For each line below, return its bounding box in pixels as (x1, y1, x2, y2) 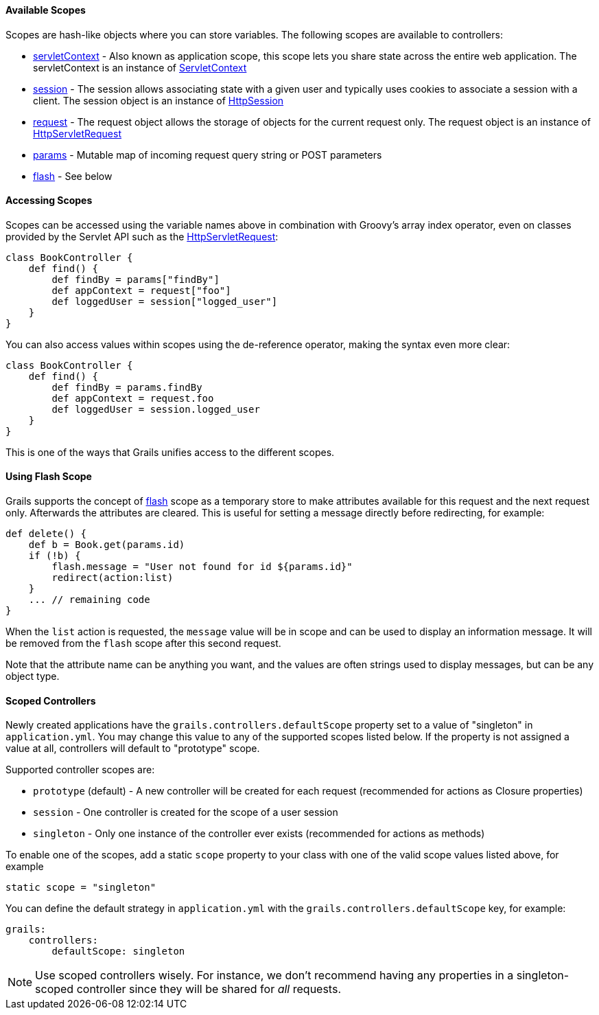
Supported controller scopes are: (5, 764, 155, 776)
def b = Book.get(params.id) (28, 539, 185, 551)
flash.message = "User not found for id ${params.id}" (51, 561, 353, 573)
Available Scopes (5, 4, 86, 16)
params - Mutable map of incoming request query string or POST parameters (33, 148, 382, 161)
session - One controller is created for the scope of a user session (33, 806, 338, 819)
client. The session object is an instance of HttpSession (33, 94, 284, 106)
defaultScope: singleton (51, 946, 185, 957)
